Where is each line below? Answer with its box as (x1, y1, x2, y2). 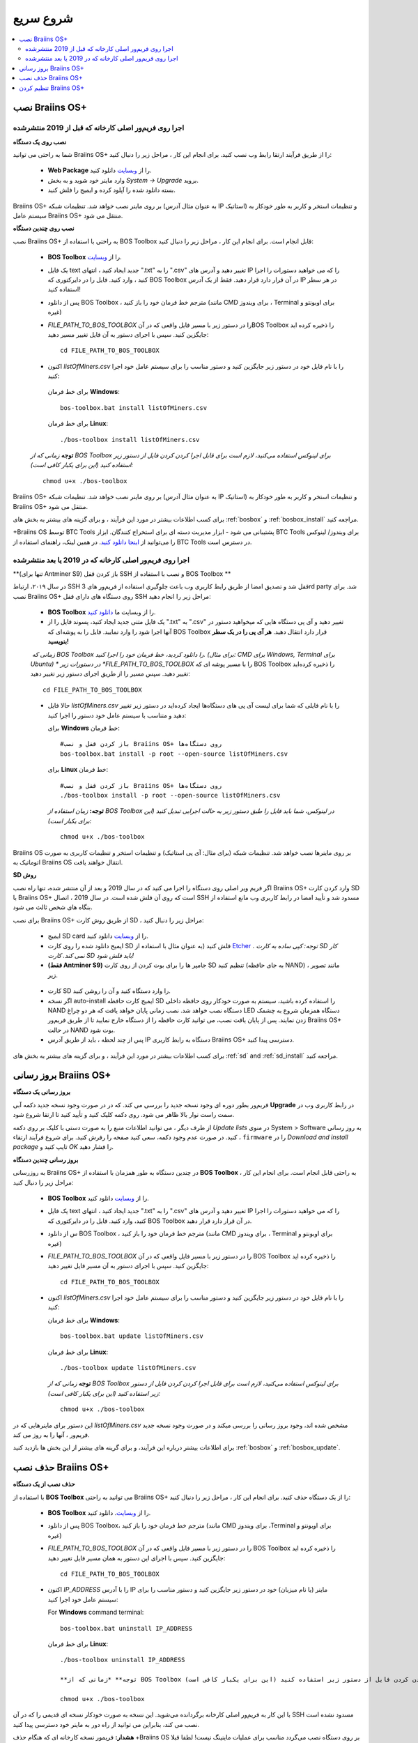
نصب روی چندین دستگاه (13, 224, 75, 233)
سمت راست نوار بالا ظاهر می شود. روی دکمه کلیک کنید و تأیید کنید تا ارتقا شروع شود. (13, 1111, 235, 1119)
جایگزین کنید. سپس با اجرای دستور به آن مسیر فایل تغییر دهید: (47, 1262, 209, 1270)
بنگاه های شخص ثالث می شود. (13, 903, 93, 911)
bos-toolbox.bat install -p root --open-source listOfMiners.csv (60, 749, 288, 758)
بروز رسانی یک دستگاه (13, 1088, 71, 1096)
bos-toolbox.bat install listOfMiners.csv (60, 404, 208, 411)
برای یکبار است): (47, 816, 92, 825)
